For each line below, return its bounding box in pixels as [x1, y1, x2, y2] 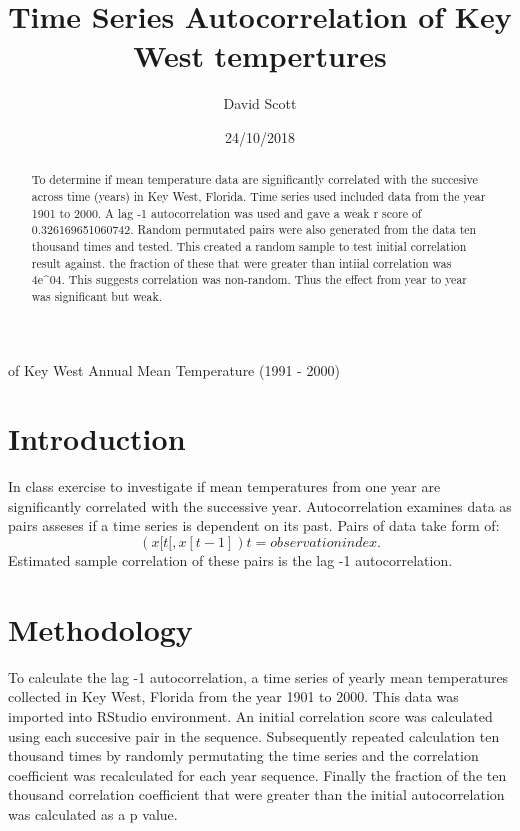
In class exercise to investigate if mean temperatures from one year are [8, 476, 441, 497]
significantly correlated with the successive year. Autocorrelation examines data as [8, 495, 512, 516]
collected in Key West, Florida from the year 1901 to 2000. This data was [8, 686, 459, 707]
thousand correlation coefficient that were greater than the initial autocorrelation [8, 784, 505, 805]
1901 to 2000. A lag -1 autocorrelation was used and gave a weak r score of [31, 204, 422, 221]
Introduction [8, 418, 186, 459]
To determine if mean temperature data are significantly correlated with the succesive [31, 171, 478, 188]
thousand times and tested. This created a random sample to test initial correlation [31, 237, 467, 254]
